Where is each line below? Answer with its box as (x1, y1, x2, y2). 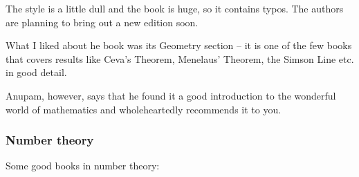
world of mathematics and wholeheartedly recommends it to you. (6, 102, 282, 116)
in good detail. (6, 65, 67, 80)
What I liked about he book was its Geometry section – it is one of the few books (6, 38, 352, 53)
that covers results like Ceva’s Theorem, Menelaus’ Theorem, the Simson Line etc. (6, 51, 354, 66)
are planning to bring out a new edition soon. (6, 15, 199, 29)
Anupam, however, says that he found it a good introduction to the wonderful (6, 88, 336, 102)
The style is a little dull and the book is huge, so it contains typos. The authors (6, 1, 344, 15)
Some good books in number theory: (6, 158, 160, 173)
